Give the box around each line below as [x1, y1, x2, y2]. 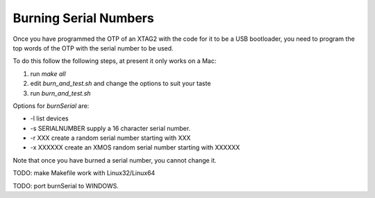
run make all [30, 69, 66, 78]
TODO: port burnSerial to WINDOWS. [12, 181, 119, 190]
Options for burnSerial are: [12, 101, 90, 110]
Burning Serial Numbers [12, 10, 154, 26]
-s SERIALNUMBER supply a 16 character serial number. [30, 124, 191, 132]
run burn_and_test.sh [30, 89, 91, 97]
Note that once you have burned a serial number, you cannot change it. [12, 156, 217, 164]
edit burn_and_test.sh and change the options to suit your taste [30, 80, 211, 88]
